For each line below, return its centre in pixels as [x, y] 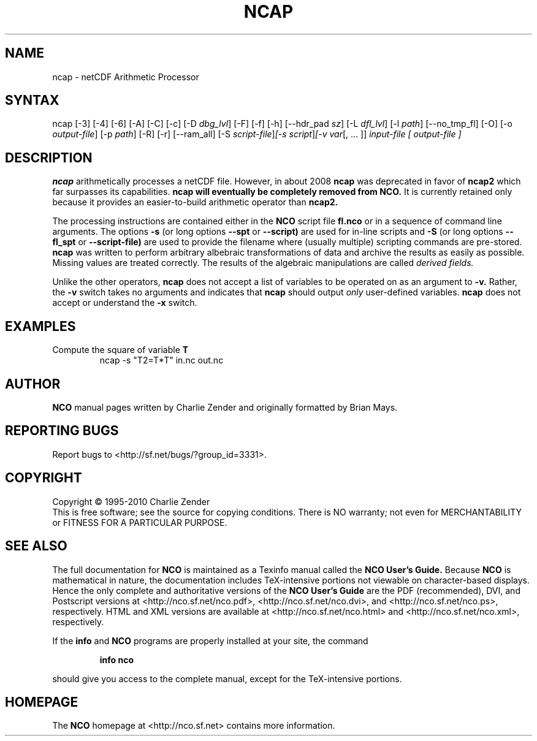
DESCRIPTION [49, 158]
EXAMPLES [40, 326]
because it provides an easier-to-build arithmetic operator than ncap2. [195, 202]
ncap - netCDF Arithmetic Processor [126, 77]
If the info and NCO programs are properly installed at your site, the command [210, 640]
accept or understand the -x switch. [125, 303]
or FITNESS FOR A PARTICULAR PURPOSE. [140, 522]
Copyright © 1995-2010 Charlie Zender [131, 501]
